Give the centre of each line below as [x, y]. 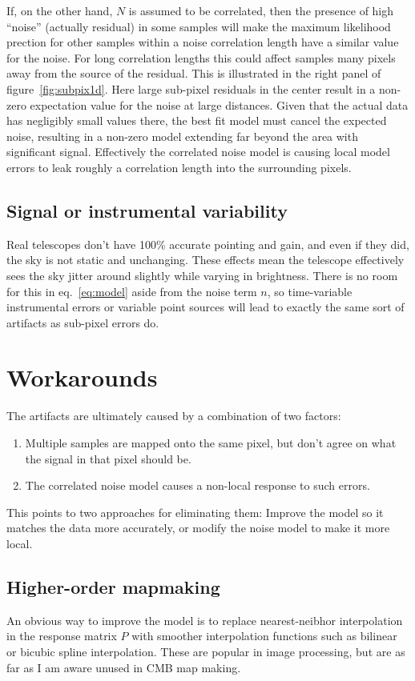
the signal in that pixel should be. [108, 458]
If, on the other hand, [60, 10]
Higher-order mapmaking [113, 586]
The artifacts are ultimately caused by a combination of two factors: [174, 416]
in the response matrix [62, 636]
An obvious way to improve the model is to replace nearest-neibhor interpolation [205, 620]
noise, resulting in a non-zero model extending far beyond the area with [182, 136]
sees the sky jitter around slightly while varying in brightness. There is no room [202, 275]
